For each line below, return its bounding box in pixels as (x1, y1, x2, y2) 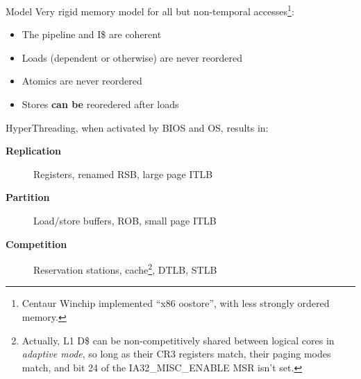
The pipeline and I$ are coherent (22, 27, 162, 42)
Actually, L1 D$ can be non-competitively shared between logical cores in (22, 333, 335, 347)
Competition (6, 236, 67, 251)
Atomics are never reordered (22, 73, 142, 88)
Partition (6, 190, 50, 204)
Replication (6, 143, 62, 158)
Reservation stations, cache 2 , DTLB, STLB (33, 261, 217, 276)
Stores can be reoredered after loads (22, 97, 179, 112)
